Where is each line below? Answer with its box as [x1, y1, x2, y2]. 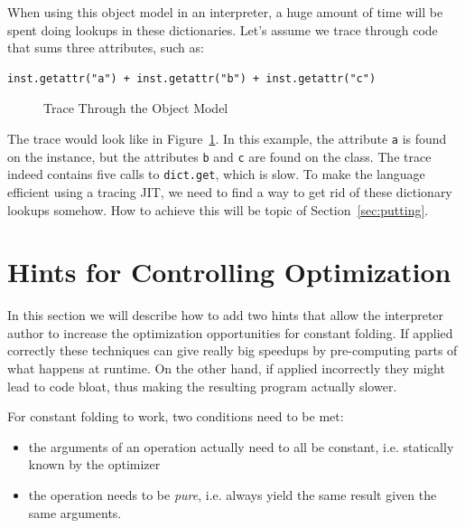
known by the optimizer [28, 455, 161, 474]
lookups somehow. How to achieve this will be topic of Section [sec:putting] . [7, 200, 429, 219]
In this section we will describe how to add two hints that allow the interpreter [7, 306, 444, 325]
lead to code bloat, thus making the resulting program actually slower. [7, 376, 397, 395]
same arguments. [28, 503, 122, 522]
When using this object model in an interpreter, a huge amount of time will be [7, 3, 443, 21]
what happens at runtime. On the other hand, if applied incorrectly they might [7, 359, 445, 378]
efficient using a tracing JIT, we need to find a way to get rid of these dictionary [7, 182, 452, 201]
